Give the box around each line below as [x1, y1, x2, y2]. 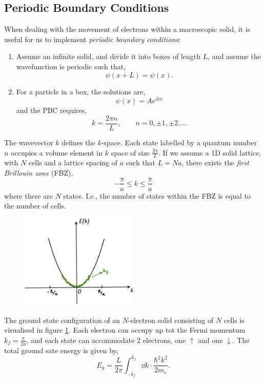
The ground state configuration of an [4, 314, 120, 325]
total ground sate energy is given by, [4, 345, 118, 355]
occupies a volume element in [11, 147, 103, 158]
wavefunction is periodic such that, [16, 61, 126, 71]
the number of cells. [4, 200, 66, 211]
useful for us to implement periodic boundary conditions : [4, 33, 180, 44]
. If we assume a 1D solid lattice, [158, 147, 261, 158]
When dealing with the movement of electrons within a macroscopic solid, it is [4, 24, 251, 34]
